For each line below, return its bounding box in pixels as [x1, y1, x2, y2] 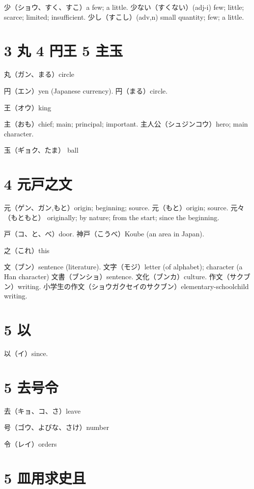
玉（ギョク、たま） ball [4, 145, 79, 155]
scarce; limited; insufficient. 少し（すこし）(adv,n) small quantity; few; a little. [4, 11, 244, 22]
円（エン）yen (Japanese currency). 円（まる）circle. [4, 85, 168, 96]
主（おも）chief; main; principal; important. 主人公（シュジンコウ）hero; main [4, 119, 248, 129]
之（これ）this [4, 245, 50, 255]
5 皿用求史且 [4, 467, 86, 488]
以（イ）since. [4, 348, 48, 358]
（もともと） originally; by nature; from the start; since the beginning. [4, 212, 220, 222]
